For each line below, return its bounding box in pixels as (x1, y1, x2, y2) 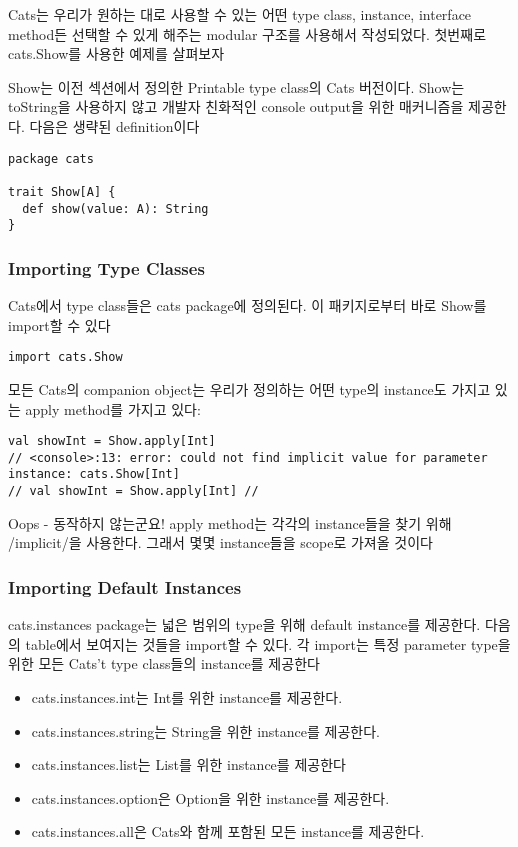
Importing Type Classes (8, 255, 205, 280)
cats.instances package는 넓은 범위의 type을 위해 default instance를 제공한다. (8, 614, 481, 635)
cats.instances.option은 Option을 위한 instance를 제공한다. (31, 787, 390, 808)
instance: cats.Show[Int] (8, 467, 180, 482)
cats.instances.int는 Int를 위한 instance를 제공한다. (31, 686, 343, 707)
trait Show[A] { (8, 184, 116, 199)
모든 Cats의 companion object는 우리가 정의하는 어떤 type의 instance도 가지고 (8, 378, 491, 399)
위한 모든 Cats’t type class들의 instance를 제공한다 (8, 653, 320, 674)
